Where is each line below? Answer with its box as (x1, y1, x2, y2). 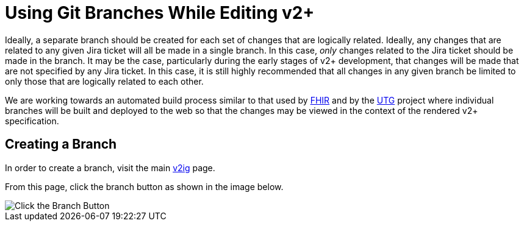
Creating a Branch (5, 136, 117, 152)
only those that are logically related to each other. (5, 76, 204, 87)
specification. (5, 115, 59, 126)
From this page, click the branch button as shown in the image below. (5, 181, 284, 192)
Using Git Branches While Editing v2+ (5, 2, 315, 23)
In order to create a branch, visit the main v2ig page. (5, 162, 215, 173)
